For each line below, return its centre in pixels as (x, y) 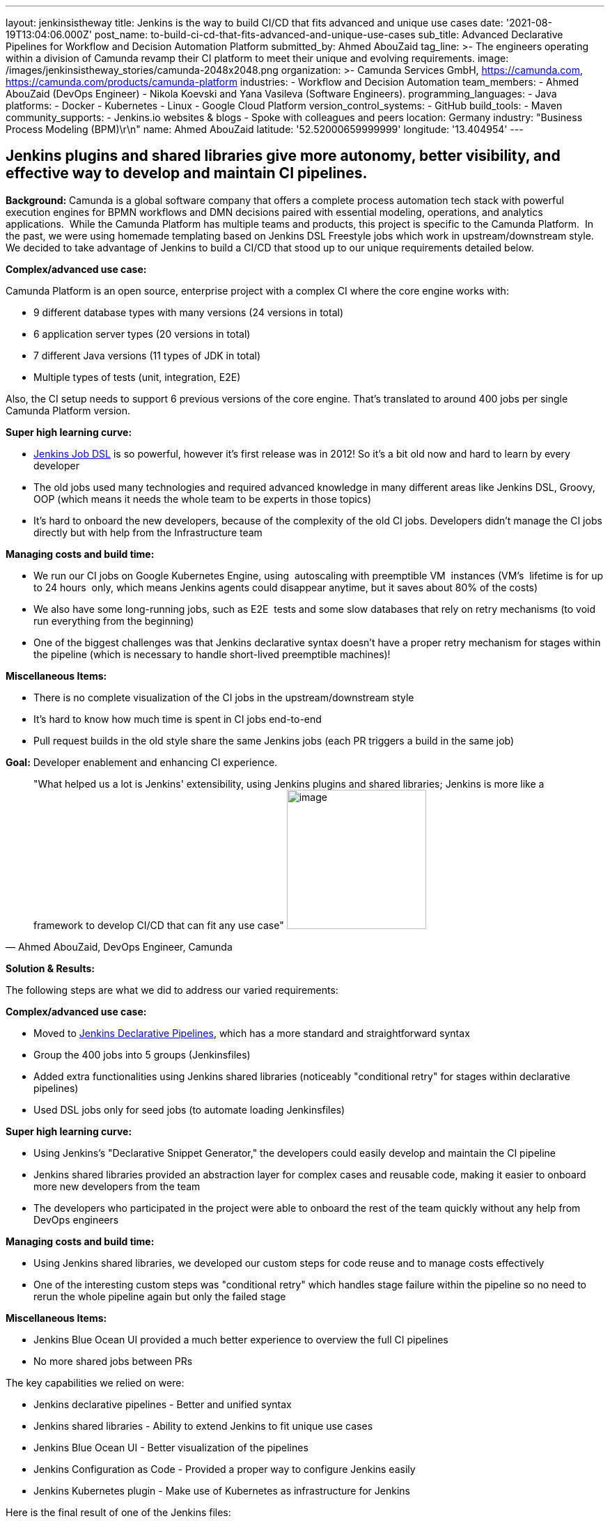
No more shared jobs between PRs (113, 1361)
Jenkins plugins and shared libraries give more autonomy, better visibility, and (283, 156)
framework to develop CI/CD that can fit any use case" (159, 925)
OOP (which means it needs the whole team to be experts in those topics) (203, 499)
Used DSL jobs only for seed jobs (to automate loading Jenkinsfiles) (189, 1109)
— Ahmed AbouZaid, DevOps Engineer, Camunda (119, 946)
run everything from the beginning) (114, 621)
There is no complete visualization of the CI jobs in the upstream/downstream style (224, 697)
